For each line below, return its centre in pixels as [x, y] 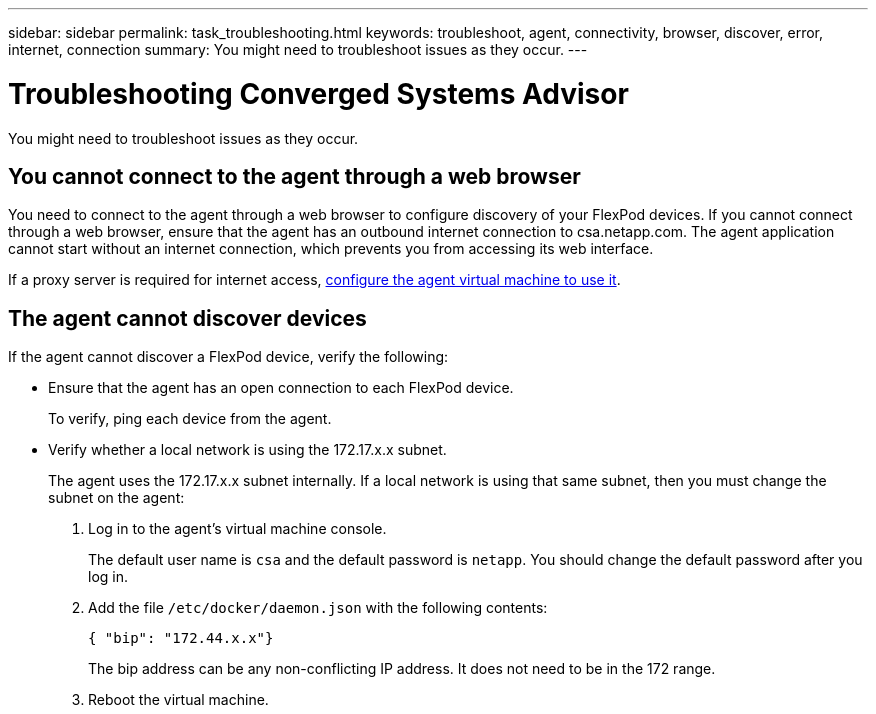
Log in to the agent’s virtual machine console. [237, 529]
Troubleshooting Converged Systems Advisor [318, 93]
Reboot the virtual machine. [178, 700]
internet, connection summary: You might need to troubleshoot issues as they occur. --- [298, 49]
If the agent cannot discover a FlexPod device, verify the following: [228, 357]
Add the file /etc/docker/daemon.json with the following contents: [318, 608]
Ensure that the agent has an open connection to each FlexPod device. [281, 388]
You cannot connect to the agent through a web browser [294, 176]
